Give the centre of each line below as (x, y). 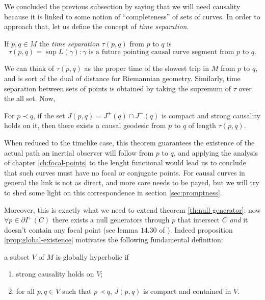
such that (77, 291)
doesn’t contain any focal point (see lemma (71, 229)
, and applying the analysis (216, 152)
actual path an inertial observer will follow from (79, 152)
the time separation (69, 43)
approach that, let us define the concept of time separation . (97, 26)
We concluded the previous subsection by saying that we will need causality (122, 6)
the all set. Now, (30, 98)
